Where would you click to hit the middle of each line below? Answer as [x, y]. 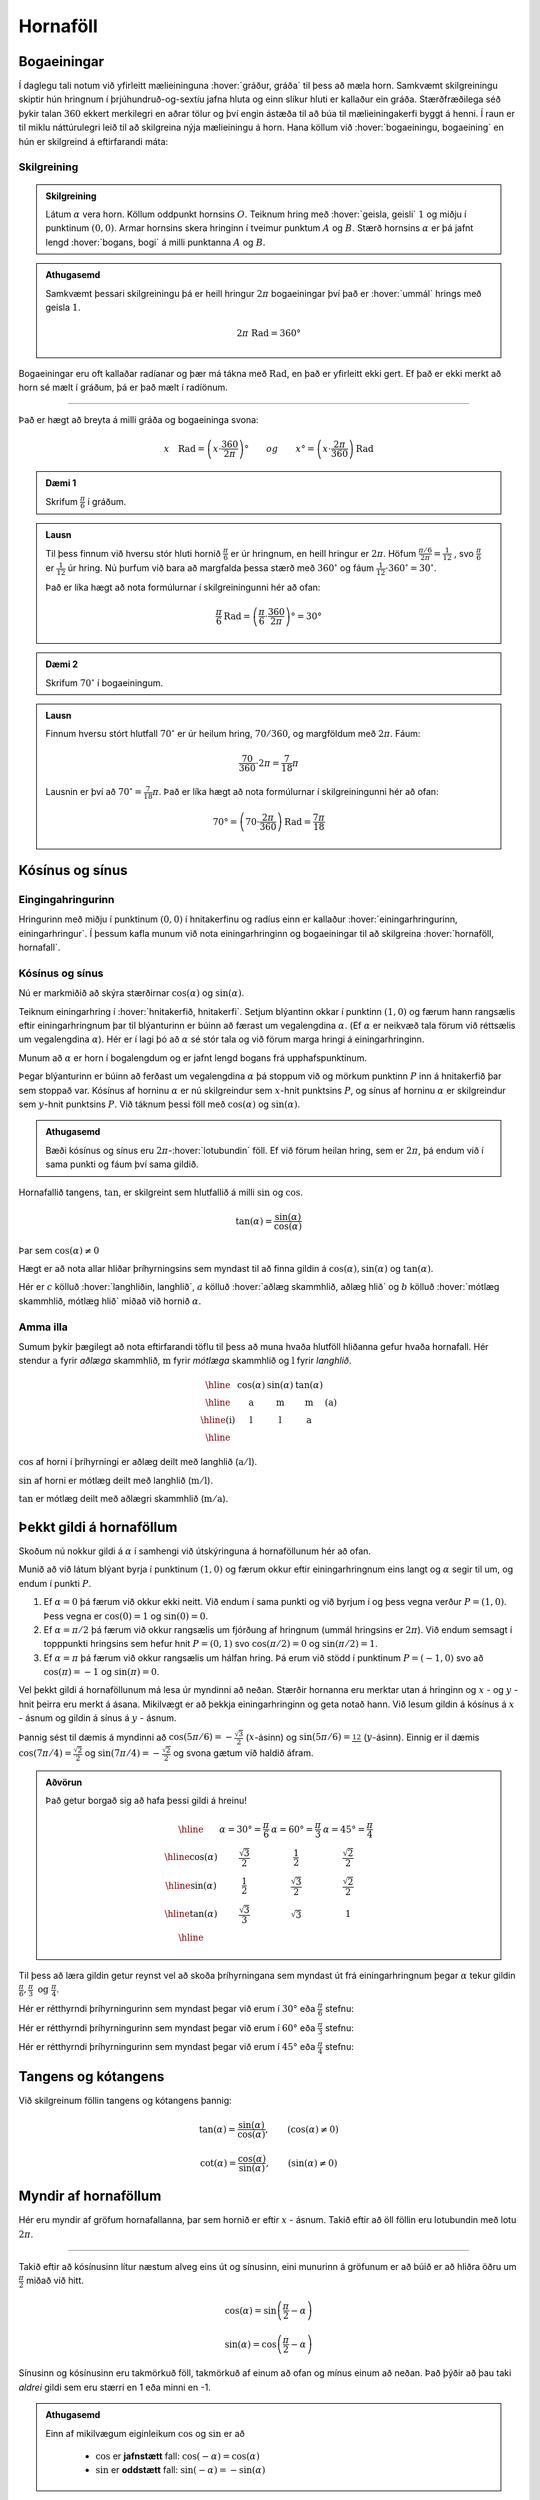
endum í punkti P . [55, 1583]
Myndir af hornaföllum [90, 2196]
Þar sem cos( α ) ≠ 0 [59, 1250]
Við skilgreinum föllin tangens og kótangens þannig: [125, 2100]
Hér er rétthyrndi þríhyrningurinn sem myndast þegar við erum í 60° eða [167, 2027]
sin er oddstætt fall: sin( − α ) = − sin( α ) [180, 2470]
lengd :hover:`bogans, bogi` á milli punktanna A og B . [155, 242]
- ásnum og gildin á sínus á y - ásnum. [97, 1718]
